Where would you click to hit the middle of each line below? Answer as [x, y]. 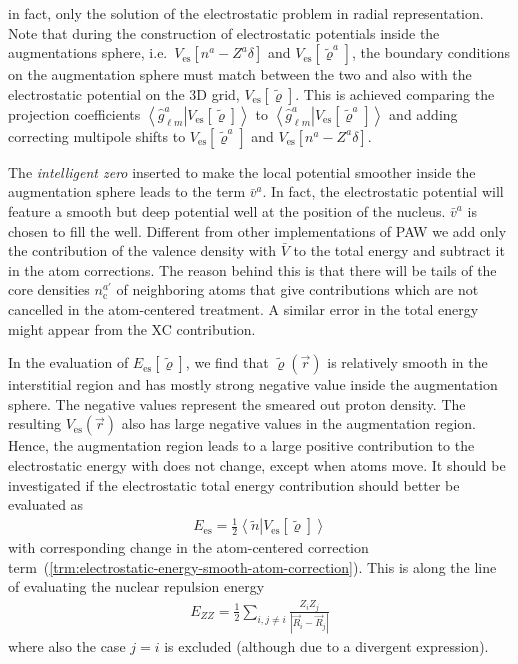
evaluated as [46, 504]
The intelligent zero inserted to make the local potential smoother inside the [242, 171]
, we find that [227, 362]
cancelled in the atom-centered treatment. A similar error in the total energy [243, 308]
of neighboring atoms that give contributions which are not [297, 289]
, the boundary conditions [431, 52]
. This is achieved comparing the [395, 93]
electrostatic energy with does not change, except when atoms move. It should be [257, 464]
